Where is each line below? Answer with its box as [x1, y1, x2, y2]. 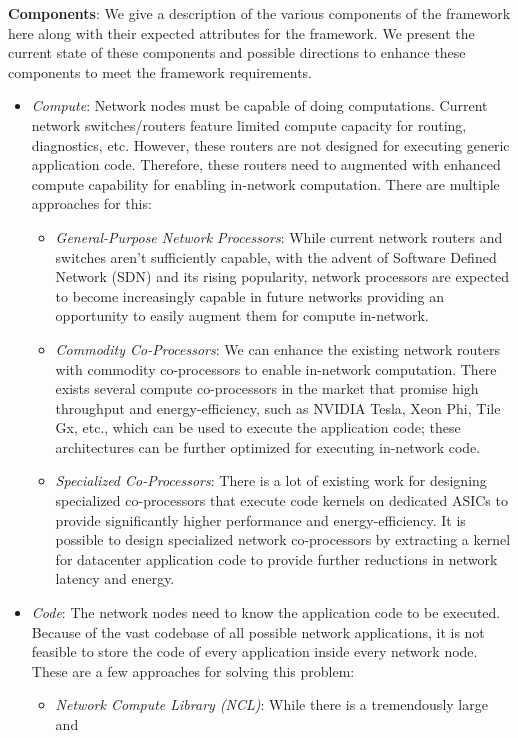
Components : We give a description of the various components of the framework [8, 3, 511, 23]
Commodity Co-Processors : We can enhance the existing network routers [55, 338, 500, 359]
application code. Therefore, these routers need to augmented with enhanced [31, 154, 501, 175]
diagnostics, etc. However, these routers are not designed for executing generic [31, 134, 510, 155]
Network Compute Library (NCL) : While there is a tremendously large [55, 694, 488, 715]
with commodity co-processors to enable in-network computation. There [55, 358, 497, 379]
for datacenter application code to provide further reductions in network [55, 548, 498, 569]
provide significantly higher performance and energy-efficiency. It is [55, 509, 466, 530]
